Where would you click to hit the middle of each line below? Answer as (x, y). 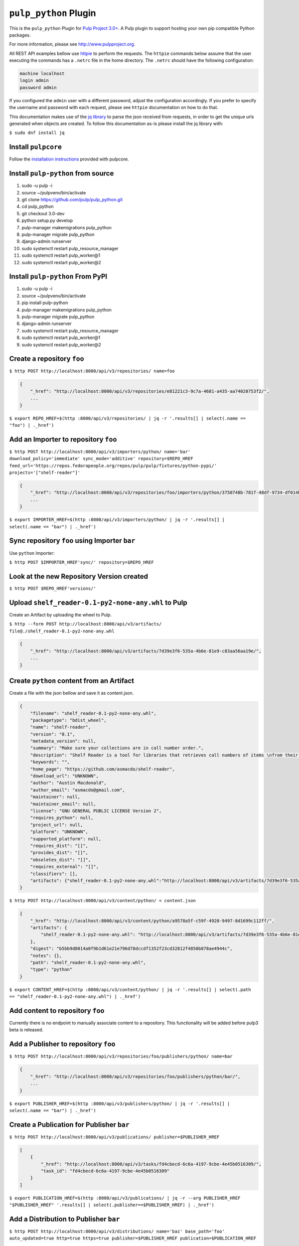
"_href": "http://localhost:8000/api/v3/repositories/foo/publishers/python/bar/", (135, 1076)
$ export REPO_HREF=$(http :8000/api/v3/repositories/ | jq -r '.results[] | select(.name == (128, 418)
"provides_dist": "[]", (59, 853)
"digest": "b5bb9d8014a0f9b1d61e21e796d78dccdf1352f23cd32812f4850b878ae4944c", (131, 949)
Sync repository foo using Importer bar (72, 541)
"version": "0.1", (53, 734)
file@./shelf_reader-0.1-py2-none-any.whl (62, 631)
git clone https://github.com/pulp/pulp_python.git (72, 200)
